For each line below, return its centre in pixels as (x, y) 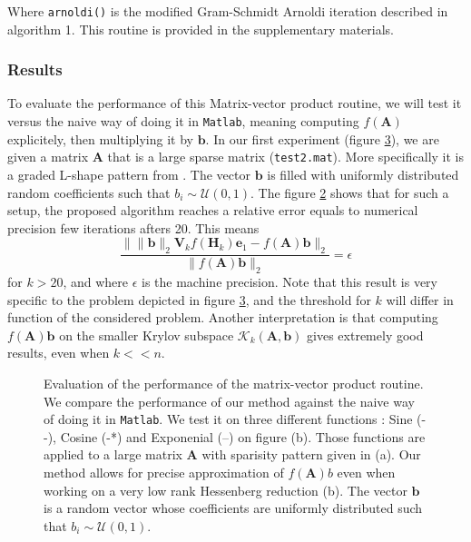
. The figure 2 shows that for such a (350, 192)
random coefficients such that (89, 192)
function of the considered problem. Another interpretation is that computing (223, 317)
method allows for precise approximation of (164, 472)
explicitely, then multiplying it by (100, 138)
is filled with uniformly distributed (363, 174)
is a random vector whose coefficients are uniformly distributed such (233, 508)
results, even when (59, 353)
